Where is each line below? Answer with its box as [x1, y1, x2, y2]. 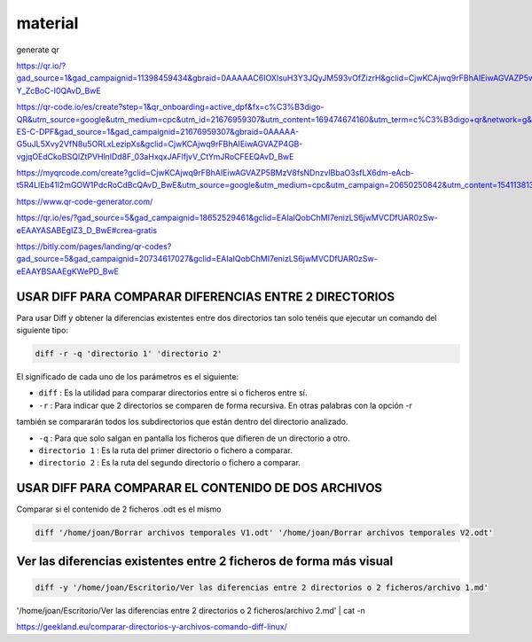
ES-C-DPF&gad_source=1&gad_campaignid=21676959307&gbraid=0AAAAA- [16, 126, 300, 137]
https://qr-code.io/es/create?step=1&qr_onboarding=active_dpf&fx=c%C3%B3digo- [16, 102, 325, 113]
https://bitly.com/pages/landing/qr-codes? [16, 241, 172, 252]
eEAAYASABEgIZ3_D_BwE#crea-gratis [16, 224, 158, 235]
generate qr [16, 44, 59, 55]
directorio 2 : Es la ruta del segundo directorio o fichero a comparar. [38, 458, 301, 468]
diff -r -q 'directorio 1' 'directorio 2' [35, 348, 223, 359]
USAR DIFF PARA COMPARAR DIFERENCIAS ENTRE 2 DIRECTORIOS [16, 289, 395, 304]
